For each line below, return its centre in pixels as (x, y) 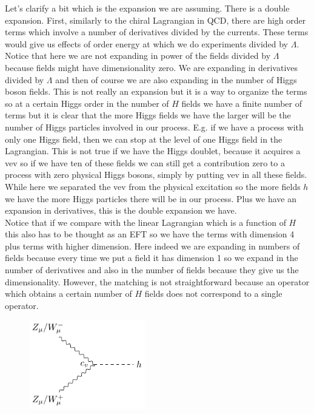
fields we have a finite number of (242, 103)
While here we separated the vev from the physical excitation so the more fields (153, 186)
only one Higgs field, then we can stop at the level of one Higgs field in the (144, 139)
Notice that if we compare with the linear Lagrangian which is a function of (145, 222)
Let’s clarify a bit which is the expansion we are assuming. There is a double (147, 8)
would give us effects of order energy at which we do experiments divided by (147, 43)
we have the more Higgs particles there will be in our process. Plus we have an (151, 198)
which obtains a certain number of (68, 294)
